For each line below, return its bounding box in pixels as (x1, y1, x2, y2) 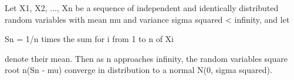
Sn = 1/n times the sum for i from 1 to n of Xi (5, 33, 174, 45)
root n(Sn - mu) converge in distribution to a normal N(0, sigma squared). (5, 64, 272, 76)
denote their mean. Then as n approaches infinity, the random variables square (5, 52, 288, 64)
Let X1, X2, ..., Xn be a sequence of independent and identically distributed (5, 2, 279, 13)
